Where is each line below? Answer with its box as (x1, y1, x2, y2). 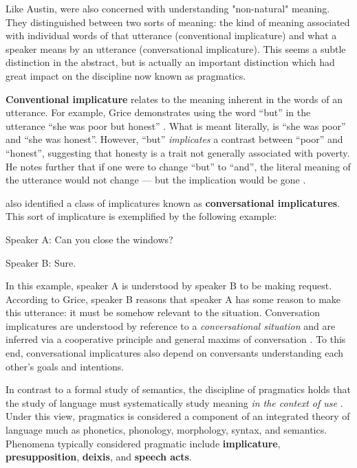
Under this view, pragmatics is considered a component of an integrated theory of (6, 409, 350, 423)
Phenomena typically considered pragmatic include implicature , (6, 436, 281, 450)
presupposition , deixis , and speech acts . (6, 449, 192, 464)
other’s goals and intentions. (6, 359, 125, 373)
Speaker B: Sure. (6, 255, 76, 269)
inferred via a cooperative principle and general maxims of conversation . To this (6, 332, 346, 346)
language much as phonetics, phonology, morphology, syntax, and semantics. (6, 423, 327, 437)
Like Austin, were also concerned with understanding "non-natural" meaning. (6, 1, 330, 15)
